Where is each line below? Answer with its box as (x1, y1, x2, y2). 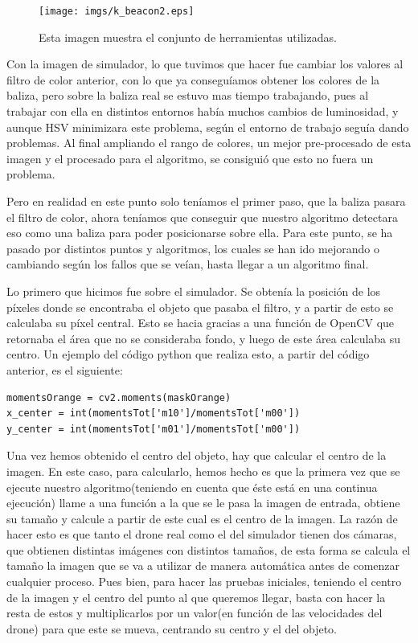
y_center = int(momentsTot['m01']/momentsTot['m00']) (6, 423, 301, 435)
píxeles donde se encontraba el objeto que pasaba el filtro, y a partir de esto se (6, 298, 394, 315)
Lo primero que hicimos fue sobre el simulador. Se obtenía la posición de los (6, 282, 381, 299)
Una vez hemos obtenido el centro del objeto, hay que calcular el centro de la (6, 447, 387, 464)
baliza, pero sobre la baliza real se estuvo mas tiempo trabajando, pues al (6, 87, 369, 104)
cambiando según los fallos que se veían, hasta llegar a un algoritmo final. (6, 256, 369, 272)
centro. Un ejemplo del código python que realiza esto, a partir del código (6, 346, 370, 362)
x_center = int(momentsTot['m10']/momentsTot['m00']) (6, 408, 301, 420)
